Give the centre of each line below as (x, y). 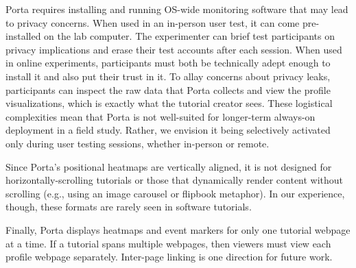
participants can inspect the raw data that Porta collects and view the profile (168, 89)
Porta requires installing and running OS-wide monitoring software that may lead (177, 9)
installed (23, 36)
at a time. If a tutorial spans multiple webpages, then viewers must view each (168, 243)
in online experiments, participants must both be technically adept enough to (168, 63)
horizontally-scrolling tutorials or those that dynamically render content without (175, 180)
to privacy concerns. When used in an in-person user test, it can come (153, 22)
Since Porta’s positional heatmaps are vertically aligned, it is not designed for (169, 166)
